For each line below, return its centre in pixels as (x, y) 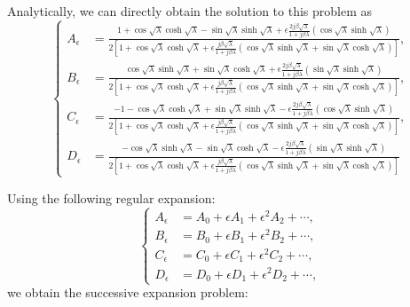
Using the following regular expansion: (111, 197)
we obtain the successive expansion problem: (128, 292)
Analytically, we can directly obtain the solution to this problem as (189, 11)
